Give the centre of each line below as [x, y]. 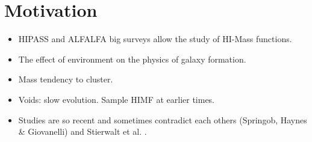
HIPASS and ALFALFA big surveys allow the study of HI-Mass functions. [155, 39]
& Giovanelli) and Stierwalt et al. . [83, 131]
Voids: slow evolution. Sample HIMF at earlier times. [117, 99]
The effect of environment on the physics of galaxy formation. [132, 59]
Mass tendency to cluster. [66, 79]
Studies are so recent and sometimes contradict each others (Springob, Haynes [163, 119]
